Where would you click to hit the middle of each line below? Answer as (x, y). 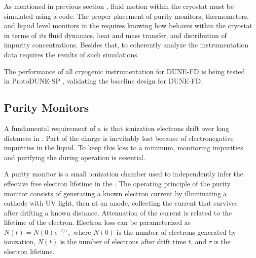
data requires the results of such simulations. (72, 54)
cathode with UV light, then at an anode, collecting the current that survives (121, 203)
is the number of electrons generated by (176, 232)
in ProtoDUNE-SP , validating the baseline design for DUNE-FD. (104, 81)
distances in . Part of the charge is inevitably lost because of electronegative (119, 138)
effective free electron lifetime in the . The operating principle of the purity (117, 183)
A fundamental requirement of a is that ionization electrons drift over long (117, 128)
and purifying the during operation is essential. (75, 157)
